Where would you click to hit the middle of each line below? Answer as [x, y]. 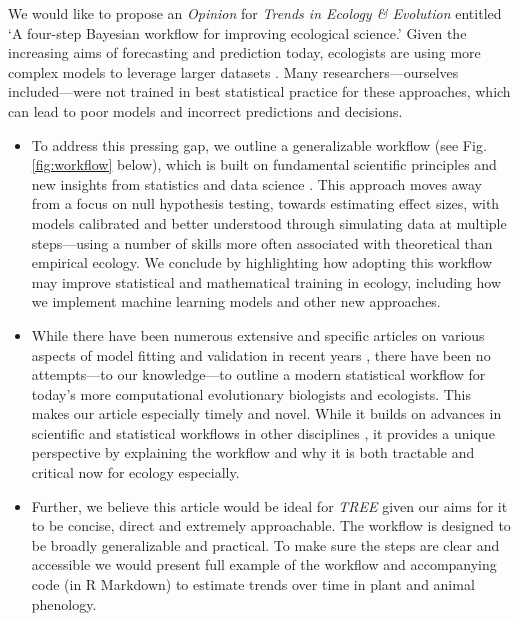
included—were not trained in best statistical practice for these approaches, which [259, 91]
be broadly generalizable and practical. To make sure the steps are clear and [265, 544]
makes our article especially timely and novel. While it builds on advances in [266, 413]
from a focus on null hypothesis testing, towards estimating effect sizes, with [265, 203]
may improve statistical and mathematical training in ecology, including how [266, 281]
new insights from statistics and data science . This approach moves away [256, 183]
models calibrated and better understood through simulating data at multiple [269, 222]
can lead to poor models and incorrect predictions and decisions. [205, 110]
